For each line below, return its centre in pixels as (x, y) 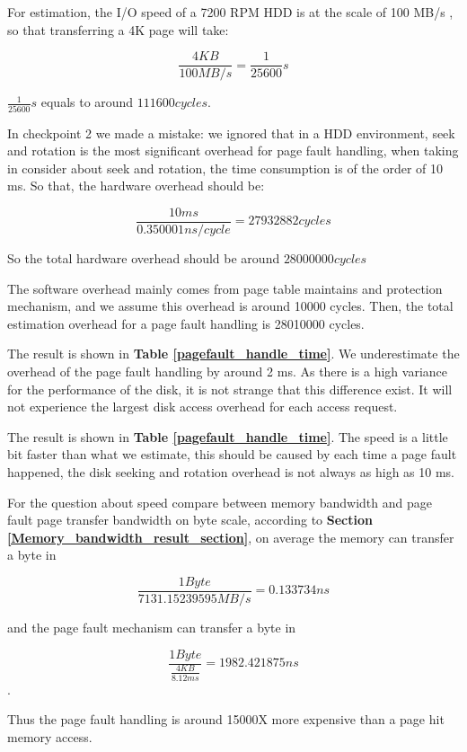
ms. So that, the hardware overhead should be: (136, 186)
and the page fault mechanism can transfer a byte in (152, 627)
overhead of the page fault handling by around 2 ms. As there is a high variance (228, 371)
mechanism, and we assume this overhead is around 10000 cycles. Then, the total (230, 306)
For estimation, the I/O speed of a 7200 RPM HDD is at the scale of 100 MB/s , (230, 12)
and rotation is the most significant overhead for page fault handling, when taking (233, 150)
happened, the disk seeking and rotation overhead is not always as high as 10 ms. (231, 471)
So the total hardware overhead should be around (144, 258)
